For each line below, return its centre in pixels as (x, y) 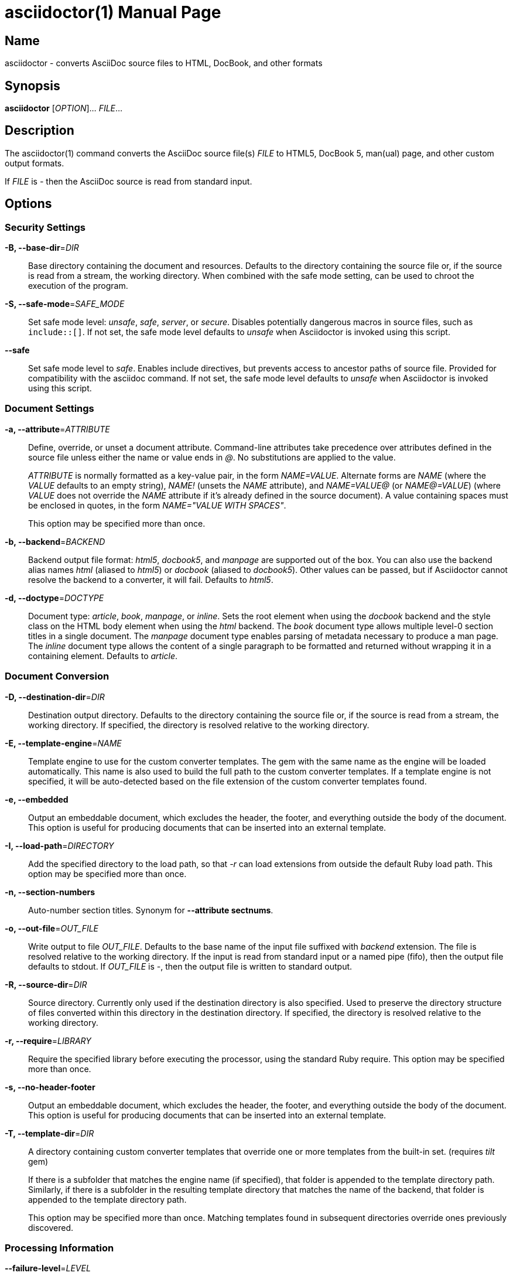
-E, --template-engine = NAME (63, 743)
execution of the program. (78, 286)
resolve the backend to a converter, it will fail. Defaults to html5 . (151, 579)
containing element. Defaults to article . (103, 656)
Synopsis (33, 86)
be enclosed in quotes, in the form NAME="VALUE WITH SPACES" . (157, 505)
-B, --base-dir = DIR (42, 248)
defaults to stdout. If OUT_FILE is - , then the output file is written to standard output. (190, 966)
